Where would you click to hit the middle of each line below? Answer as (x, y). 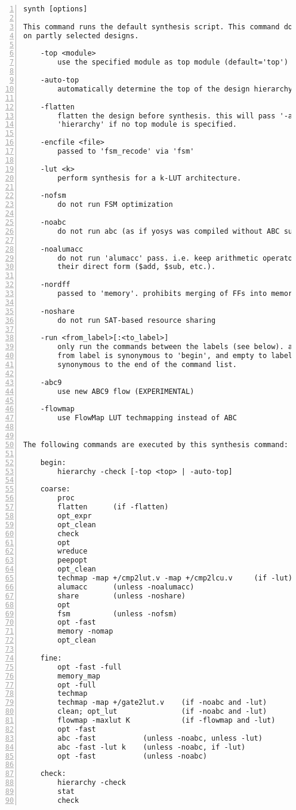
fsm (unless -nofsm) (117, 614)
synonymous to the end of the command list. (147, 365)
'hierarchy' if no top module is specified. (147, 125)
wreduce (73, 551)
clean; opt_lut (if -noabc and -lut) (162, 712)
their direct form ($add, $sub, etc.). (137, 267)
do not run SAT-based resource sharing (137, 320)
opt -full (77, 685)
